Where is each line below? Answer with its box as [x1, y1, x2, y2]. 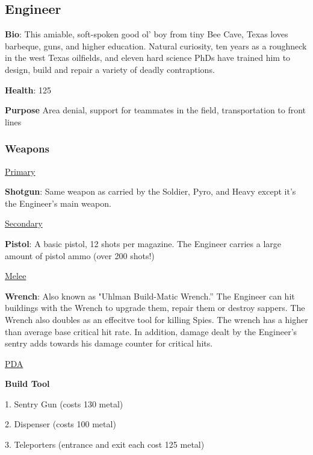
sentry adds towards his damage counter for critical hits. [5, 337, 213, 350]
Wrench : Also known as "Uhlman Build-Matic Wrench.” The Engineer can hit [5, 289, 295, 302]
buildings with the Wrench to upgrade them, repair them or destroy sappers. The [5, 301, 305, 314]
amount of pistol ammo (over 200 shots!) [5, 249, 155, 262]
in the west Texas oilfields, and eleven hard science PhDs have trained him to [5, 51, 291, 64]
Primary [5, 165, 36, 177]
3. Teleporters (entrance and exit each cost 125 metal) [5, 438, 205, 451]
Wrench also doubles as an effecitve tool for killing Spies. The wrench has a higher [5, 313, 308, 325]
